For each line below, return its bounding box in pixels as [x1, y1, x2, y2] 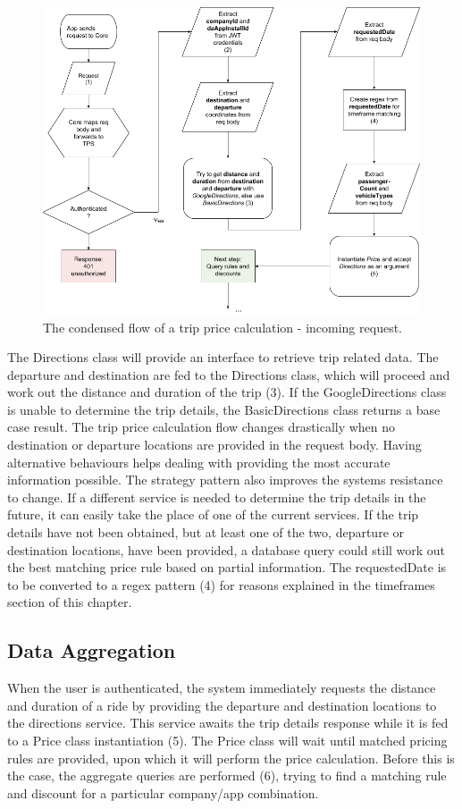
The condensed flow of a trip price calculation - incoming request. [43, 317, 402, 336]
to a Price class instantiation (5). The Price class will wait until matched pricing [7, 731, 448, 749]
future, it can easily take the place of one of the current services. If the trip [7, 505, 419, 524]
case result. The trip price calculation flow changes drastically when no [7, 417, 396, 436]
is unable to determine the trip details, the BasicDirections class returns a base [7, 400, 441, 418]
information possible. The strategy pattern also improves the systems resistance [7, 470, 443, 489]
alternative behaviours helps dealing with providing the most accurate [7, 452, 391, 471]
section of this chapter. [7, 593, 132, 611]
